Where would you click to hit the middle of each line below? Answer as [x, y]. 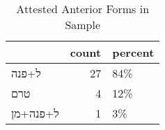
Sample [83, 25]
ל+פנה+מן [35, 113]
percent [133, 52]
